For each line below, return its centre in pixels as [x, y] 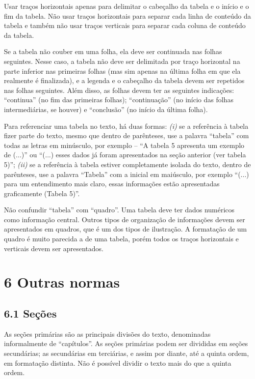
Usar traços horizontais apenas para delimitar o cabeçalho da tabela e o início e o [127, 6]
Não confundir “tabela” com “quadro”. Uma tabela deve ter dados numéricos [119, 210]
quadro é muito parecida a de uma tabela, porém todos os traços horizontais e [121, 239]
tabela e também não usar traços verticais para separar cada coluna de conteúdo [125, 25]
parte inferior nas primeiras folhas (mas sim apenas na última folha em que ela [122, 71]
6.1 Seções [30, 313]
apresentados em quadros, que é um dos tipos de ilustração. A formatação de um [126, 229]
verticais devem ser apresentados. [54, 248]
